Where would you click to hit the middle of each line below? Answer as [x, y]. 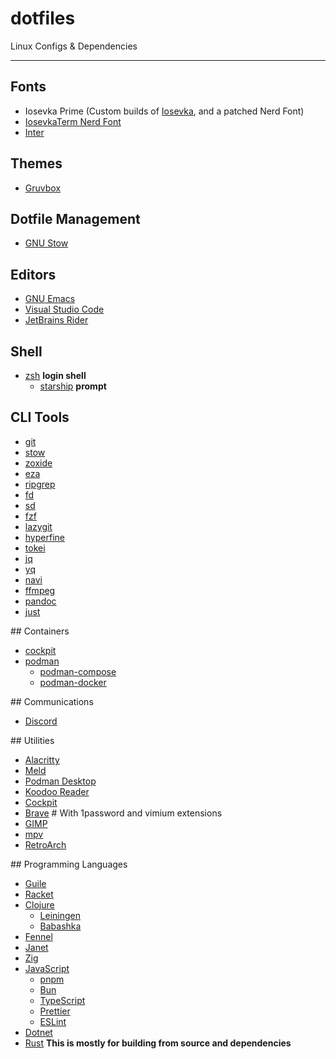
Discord [41, 721]
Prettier [55, 1011]
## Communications [52, 701]
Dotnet [38, 1032]
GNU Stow [46, 243]
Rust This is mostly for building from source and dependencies [158, 1043]
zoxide [38, 463]
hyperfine [44, 537]
